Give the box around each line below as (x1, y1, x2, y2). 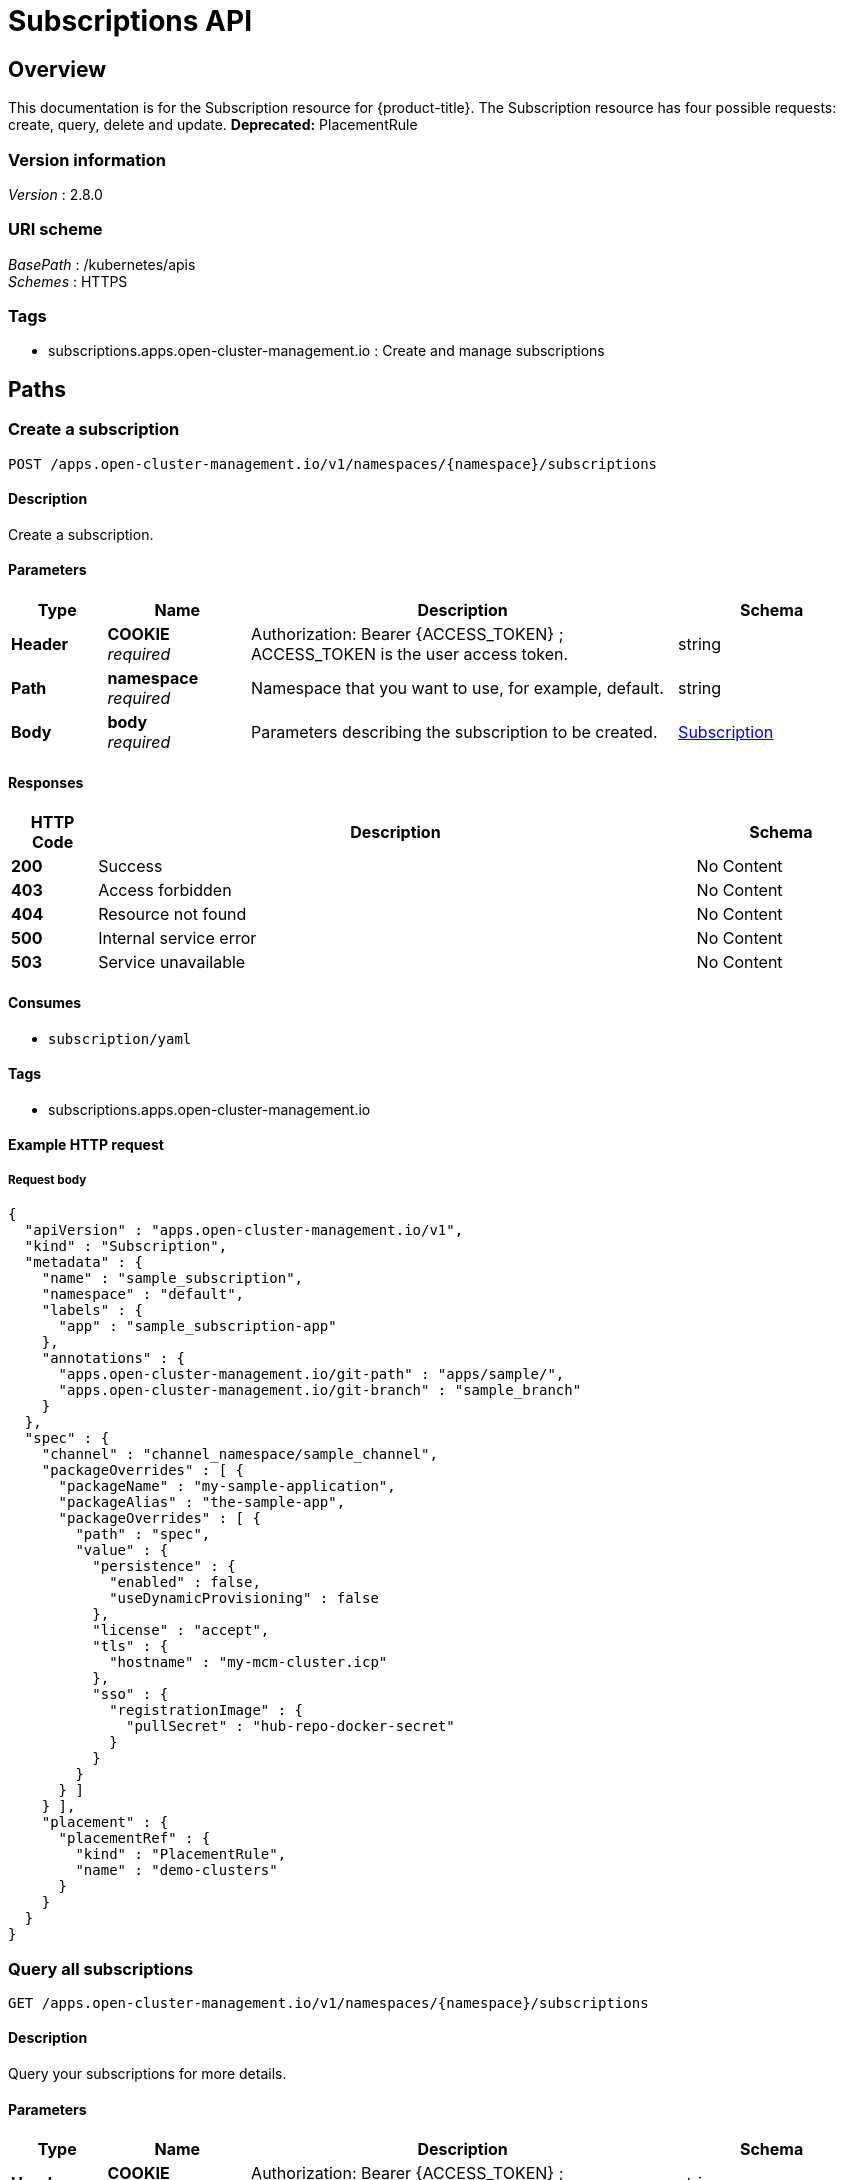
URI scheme (8, 219, 103, 240)
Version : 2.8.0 (8, 185, 103, 203)
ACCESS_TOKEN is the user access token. (251, 644, 569, 665)
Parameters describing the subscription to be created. (251, 722, 658, 743)
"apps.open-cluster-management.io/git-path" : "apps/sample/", (58, 1366, 565, 1383)
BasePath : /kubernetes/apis (8, 255, 196, 273)
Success (98, 856, 163, 877)
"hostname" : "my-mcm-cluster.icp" (109, 1654, 388, 1671)
